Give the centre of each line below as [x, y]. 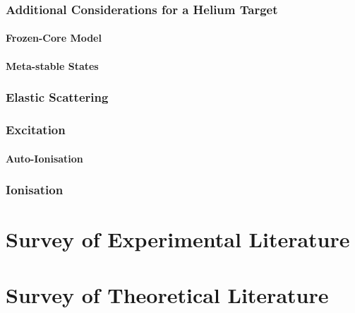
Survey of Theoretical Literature [167, 294]
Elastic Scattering [57, 97]
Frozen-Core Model [54, 38]
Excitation [36, 129]
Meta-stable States [52, 65]
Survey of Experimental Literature [178, 239]
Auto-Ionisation [44, 158]
